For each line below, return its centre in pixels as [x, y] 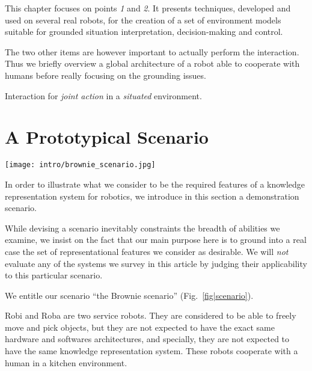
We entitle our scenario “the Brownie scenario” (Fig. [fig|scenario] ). [129, 295]
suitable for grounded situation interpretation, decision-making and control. [144, 32]
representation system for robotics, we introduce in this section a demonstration [152, 196]
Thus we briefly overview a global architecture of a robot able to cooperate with [152, 63]
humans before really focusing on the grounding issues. [106, 75]
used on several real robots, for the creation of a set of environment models [143, 20]
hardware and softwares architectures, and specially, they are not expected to [147, 339]
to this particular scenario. [54, 275]
